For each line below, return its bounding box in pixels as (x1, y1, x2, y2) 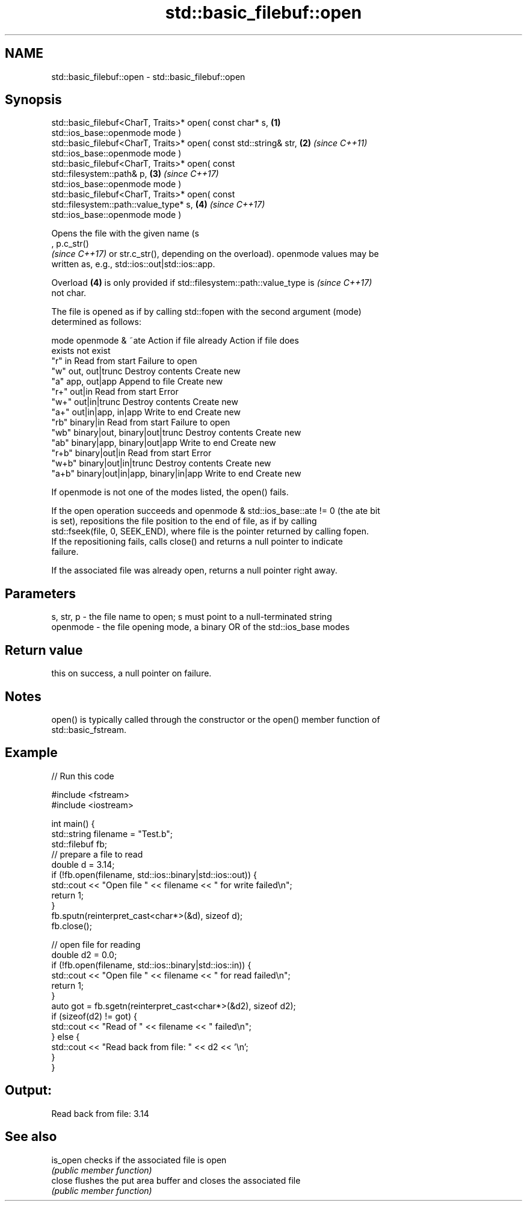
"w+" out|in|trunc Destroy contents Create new (51, 397, 238, 407)
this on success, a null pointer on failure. (51, 668, 212, 679)
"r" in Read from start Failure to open (51, 356, 197, 366)
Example (5, 745, 58, 761)
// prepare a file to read (51, 849, 143, 859)
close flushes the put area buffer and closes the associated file (51, 1175, 301, 1186)
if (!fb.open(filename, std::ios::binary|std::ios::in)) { (51, 959, 251, 970)
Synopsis (5, 92, 62, 108)
